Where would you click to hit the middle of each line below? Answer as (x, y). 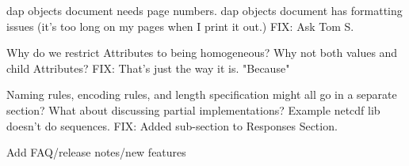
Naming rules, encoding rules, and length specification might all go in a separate (202, 94)
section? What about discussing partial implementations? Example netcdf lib (193, 109)
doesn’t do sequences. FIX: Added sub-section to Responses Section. (172, 125)
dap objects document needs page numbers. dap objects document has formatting (204, 10)
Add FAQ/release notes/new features (96, 152)
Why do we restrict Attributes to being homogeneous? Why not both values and (202, 53)
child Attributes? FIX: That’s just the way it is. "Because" (148, 68)
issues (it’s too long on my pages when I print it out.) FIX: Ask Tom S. (180, 26)
